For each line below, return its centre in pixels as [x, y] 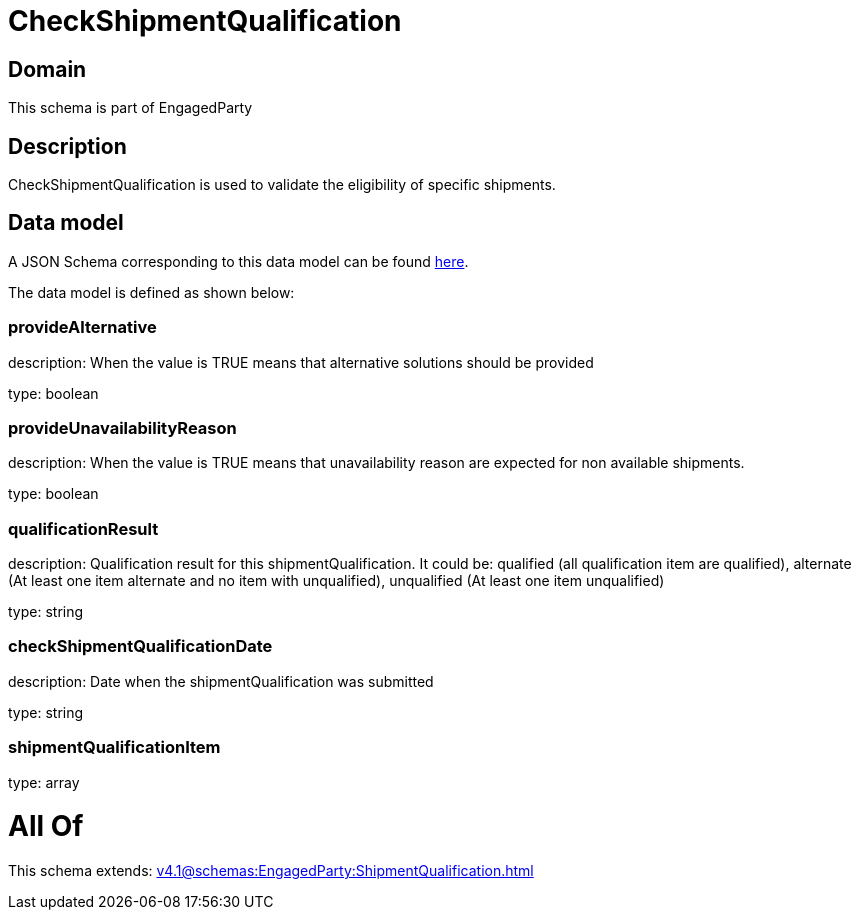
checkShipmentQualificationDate [140, 646]
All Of [46, 826]
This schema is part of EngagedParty [130, 108]
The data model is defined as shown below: [151, 292]
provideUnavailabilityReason [122, 427]
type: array [44, 782]
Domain [47, 69]
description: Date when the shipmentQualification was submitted [221, 681]
